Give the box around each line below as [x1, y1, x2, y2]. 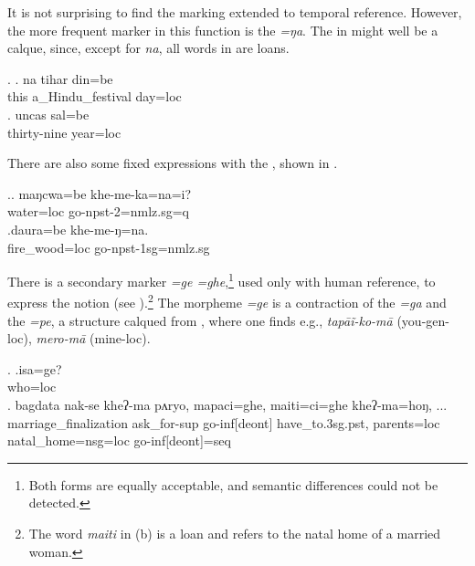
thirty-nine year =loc [7, 122, 121, 141]
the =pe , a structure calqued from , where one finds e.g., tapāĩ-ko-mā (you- [7, 310, 427, 330]
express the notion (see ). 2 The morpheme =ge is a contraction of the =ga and [7, 290, 447, 312]
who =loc [7, 377, 57, 396]
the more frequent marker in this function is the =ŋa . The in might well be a [7, 20, 438, 39]
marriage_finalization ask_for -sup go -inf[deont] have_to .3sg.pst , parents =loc [7, 413, 440, 432]
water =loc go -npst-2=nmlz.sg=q [7, 202, 189, 221]
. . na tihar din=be [7, 68, 113, 88]
